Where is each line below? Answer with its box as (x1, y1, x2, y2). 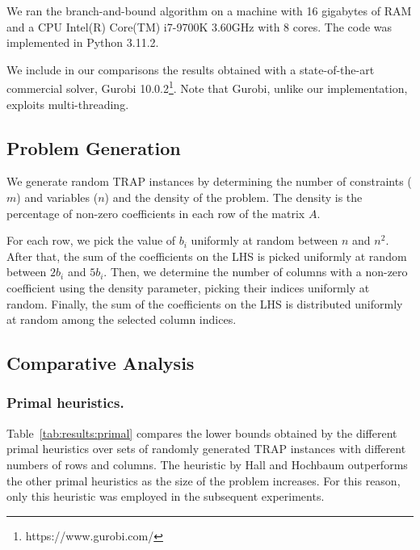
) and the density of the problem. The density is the (104, 189, 363, 206)
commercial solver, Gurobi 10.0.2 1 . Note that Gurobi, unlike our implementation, (6, 78, 408, 97)
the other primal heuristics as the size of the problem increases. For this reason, (6, 472, 401, 489)
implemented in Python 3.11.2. (6, 34, 159, 51)
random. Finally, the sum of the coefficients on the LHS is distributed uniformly (6, 295, 403, 312)
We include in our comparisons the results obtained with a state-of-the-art (6, 61, 375, 78)
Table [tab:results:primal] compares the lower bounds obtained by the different (6, 424, 397, 441)
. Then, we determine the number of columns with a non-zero (103, 263, 408, 280)
